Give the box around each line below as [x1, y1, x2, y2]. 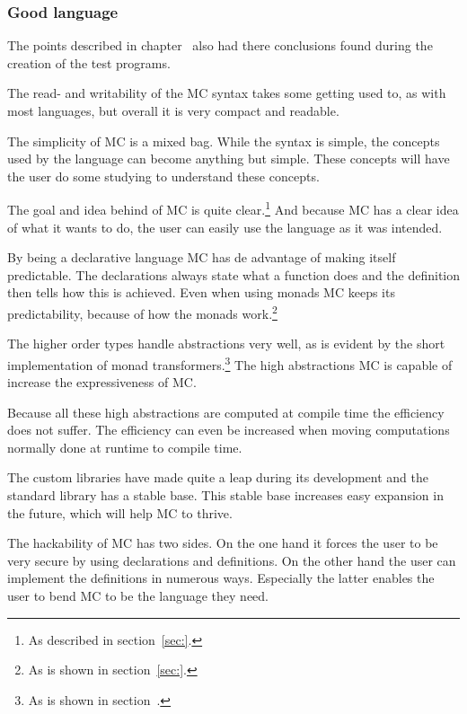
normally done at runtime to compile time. [7, 437, 242, 456]
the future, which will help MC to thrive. [7, 503, 233, 522]
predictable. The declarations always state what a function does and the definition [7, 265, 461, 284]
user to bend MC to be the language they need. [7, 586, 269, 605]
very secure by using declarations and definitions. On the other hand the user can [7, 551, 456, 569]
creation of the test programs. [7, 53, 171, 72]
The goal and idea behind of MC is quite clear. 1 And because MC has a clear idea [7, 198, 459, 219]
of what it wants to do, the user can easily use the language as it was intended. [7, 217, 443, 236]
